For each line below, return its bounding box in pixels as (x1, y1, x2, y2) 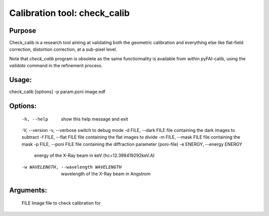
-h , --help (21, 116, 48, 122)
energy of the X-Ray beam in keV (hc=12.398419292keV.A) (34, 152, 155, 159)
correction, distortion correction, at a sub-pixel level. (9, 46, 117, 52)
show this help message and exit (61, 116, 128, 122)
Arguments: (9, 186, 47, 194)
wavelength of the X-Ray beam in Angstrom (61, 171, 151, 177)
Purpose (9, 26, 36, 35)
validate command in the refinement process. (9, 63, 103, 69)
